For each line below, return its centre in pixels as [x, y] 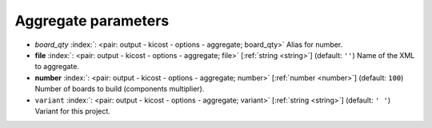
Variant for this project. [73, 111]
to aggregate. [57, 67]
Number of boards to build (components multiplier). [120, 89]
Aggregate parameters [92, 21]
